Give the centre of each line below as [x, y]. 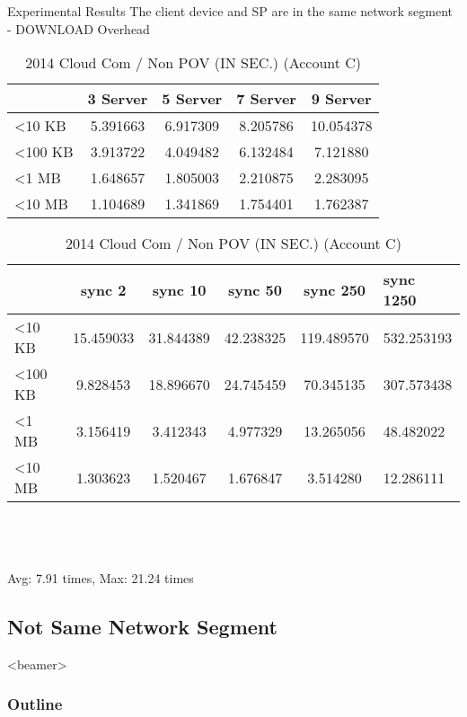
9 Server [341, 99]
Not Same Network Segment [142, 626]
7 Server [266, 99]
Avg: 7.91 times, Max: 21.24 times [101, 577]
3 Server [118, 99]
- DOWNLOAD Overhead [79, 28]
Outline [35, 704]
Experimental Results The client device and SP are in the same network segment [230, 11]
